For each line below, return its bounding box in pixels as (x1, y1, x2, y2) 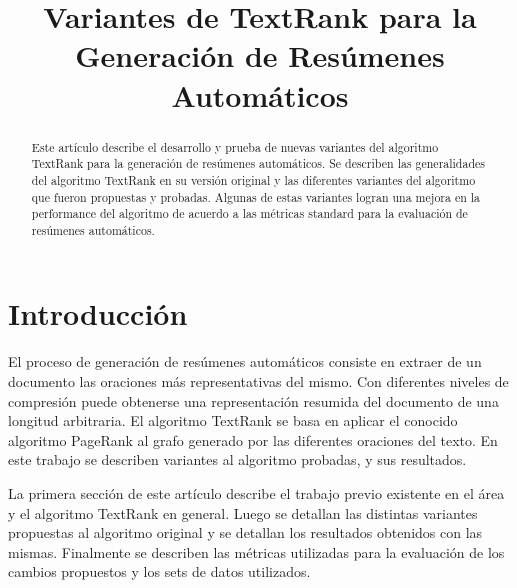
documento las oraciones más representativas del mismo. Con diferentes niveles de (8, 371, 509, 392)
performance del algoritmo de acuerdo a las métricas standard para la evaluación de (31, 205, 468, 222)
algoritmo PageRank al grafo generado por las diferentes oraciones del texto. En (8, 429, 498, 450)
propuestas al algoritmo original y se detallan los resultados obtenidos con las (8, 522, 483, 543)
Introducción (8, 293, 188, 334)
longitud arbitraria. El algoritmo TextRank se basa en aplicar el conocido (8, 410, 458, 431)
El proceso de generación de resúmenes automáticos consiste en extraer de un (8, 351, 482, 372)
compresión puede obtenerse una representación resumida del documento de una (8, 390, 499, 411)
